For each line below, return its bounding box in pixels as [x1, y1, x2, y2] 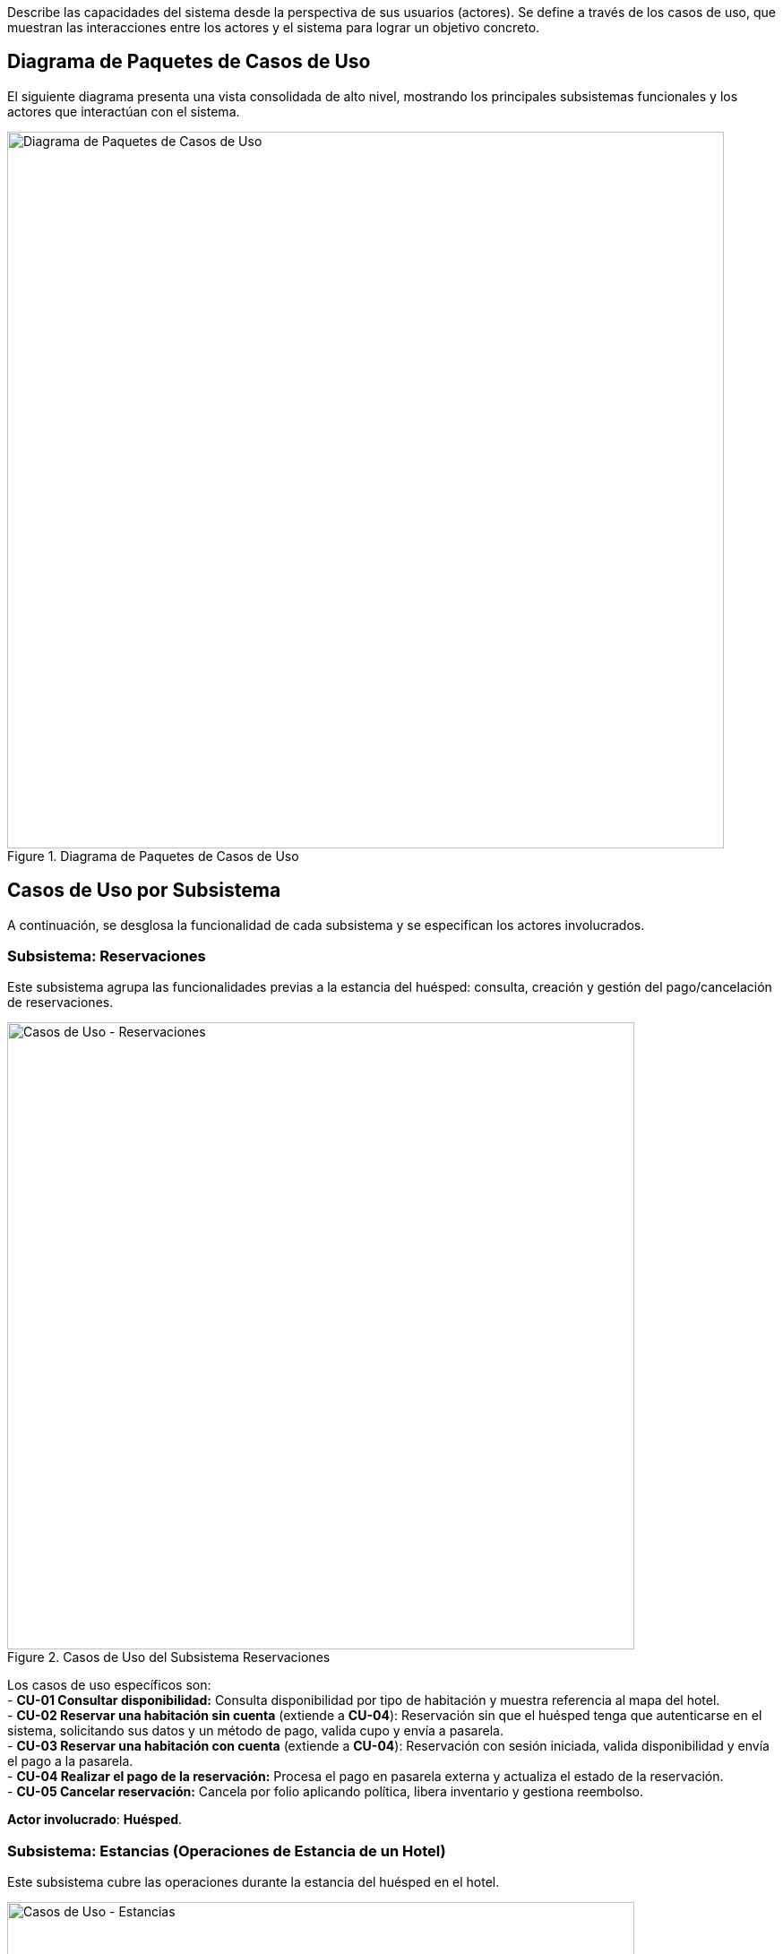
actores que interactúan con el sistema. [7, 103, 240, 119]
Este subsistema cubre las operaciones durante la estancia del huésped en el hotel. [7, 1874, 500, 1890]
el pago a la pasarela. [7, 1753, 133, 1769]
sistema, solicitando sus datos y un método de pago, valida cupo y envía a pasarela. [7, 1723, 503, 1739]
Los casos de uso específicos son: [7, 1677, 211, 1693]
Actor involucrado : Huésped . [7, 1812, 183, 1828]
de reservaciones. [7, 994, 114, 1011]
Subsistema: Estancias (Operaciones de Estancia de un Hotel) [7, 1841, 446, 1860]
